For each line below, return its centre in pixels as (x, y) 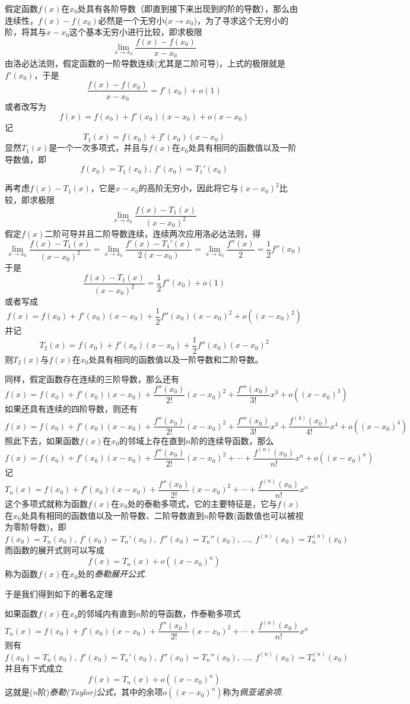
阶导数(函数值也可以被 (252, 515)
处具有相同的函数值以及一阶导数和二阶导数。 (176, 359)
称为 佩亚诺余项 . (253, 692)
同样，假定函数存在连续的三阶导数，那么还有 (92, 379)
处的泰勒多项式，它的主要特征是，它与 (203, 504)
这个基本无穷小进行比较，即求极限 (136, 32)
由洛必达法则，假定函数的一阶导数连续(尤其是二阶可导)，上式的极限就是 (145, 63)
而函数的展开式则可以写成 (55, 549)
